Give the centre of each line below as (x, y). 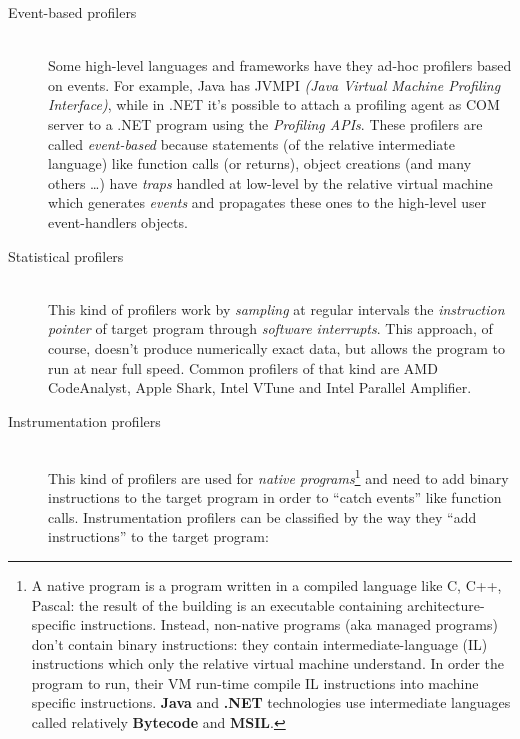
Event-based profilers (72, 12)
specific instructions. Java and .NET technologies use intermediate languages (271, 702)
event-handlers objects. (118, 221)
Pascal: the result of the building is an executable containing (217, 604)
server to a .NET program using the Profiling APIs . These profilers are (265, 123)
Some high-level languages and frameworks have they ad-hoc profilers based (280, 65)
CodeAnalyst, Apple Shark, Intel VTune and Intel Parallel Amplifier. (260, 387)
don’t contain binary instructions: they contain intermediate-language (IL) (259, 643)
